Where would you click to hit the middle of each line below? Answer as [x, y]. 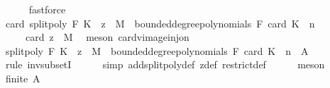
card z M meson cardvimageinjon [107, 37]
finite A [23, 78]
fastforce [47, 9]
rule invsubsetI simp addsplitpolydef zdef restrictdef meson [165, 64]
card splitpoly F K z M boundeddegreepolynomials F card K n [160, 23]
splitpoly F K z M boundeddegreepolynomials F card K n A [157, 50]
